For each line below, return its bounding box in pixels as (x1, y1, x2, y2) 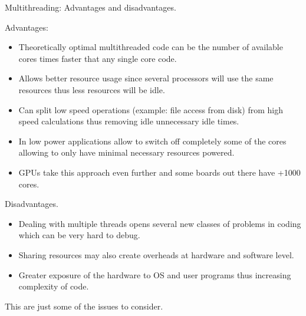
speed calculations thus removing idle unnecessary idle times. (18, 115, 239, 127)
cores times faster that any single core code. (18, 52, 177, 64)
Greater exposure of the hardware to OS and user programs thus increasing (18, 268, 291, 281)
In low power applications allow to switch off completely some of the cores (18, 134, 287, 147)
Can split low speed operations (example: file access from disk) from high (18, 103, 283, 116)
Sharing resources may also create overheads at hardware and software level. (18, 248, 294, 261)
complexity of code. (18, 280, 89, 292)
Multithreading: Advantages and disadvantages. (5, 1, 176, 13)
